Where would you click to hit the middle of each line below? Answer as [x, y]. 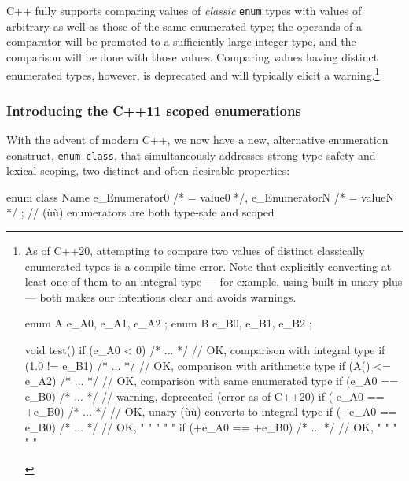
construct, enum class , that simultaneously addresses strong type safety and [191, 155]
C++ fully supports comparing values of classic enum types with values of [184, 10]
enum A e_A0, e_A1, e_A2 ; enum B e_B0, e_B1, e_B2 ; [168, 323]
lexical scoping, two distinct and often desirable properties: [148, 170]
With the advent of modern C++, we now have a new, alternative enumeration [197, 139]
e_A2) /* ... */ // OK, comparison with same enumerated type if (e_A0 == [212, 381]
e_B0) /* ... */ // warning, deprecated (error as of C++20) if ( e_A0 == [204, 396]
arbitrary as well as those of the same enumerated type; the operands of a [184, 26]
